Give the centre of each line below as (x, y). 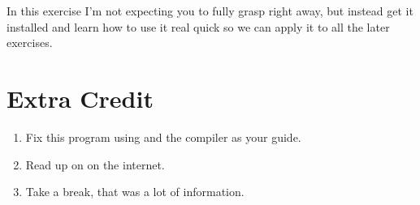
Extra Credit (80, 98)
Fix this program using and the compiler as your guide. (163, 137)
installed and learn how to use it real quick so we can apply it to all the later (198, 26)
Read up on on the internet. (95, 164)
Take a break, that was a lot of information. (135, 192)
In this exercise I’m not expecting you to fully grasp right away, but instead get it (210, 11)
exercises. (30, 43)
